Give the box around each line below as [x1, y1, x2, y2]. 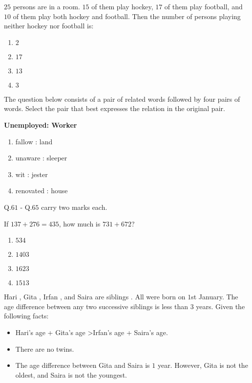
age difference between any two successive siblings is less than [4, 301, 189, 311]
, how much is [59, 218, 101, 228]
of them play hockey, [91, 1, 153, 11]
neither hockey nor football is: [4, 21, 94, 31]
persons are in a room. [13, 1, 80, 11]
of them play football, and [164, 1, 243, 11]
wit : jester [15, 169, 48, 179]
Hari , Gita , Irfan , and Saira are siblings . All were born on [4, 292, 186, 302]
